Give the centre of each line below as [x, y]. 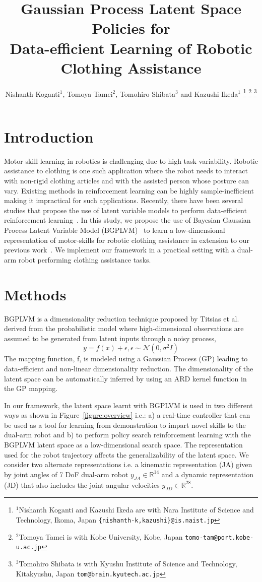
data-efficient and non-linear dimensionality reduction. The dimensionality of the [129, 368]
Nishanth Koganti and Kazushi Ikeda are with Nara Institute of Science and [136, 510]
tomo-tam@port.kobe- [219, 537]
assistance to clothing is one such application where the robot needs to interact [126, 171]
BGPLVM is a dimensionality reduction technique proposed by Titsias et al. [122, 318]
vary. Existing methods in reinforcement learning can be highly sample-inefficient [129, 190]
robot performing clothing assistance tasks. [85, 259]
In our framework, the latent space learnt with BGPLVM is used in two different [128, 405]
